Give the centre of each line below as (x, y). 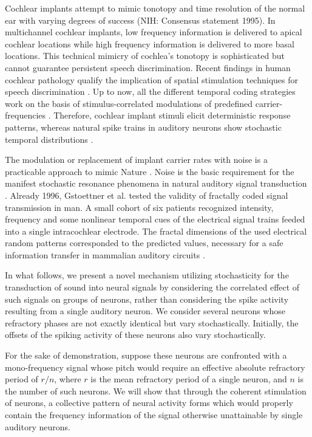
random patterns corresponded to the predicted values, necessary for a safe (144, 243)
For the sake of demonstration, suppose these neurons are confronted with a (146, 355)
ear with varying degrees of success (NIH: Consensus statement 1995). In (140, 20)
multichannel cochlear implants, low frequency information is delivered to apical (154, 32)
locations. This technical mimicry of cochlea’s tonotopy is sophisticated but (145, 56)
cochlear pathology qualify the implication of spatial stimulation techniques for (151, 79)
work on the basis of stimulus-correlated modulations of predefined (129, 103)
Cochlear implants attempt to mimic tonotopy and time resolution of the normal (155, 8)
